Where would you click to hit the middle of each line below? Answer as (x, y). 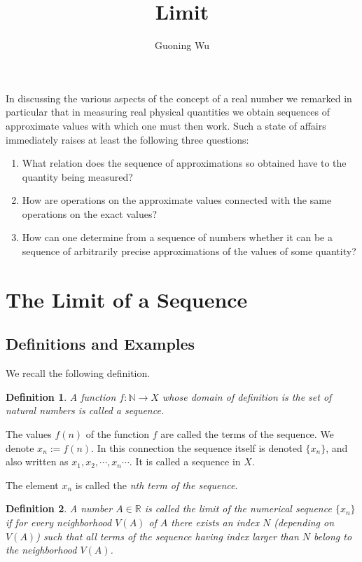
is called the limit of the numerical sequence (238, 508)
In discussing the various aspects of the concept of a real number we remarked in (179, 98)
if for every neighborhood (59, 522)
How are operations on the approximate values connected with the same (177, 200)
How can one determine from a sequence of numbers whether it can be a (177, 237)
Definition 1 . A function (61, 396)
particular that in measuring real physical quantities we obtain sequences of (168, 112)
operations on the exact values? (90, 213)
